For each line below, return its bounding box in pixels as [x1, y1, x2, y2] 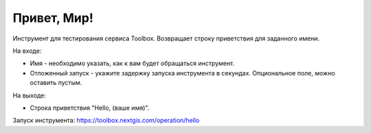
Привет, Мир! [12, 10, 94, 25]
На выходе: [12, 91, 46, 99]
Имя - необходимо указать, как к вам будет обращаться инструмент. [30, 59, 235, 68]
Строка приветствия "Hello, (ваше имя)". [30, 104, 150, 112]
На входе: [12, 47, 42, 55]
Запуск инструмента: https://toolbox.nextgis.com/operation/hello [12, 117, 200, 125]
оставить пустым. [30, 79, 82, 87]
